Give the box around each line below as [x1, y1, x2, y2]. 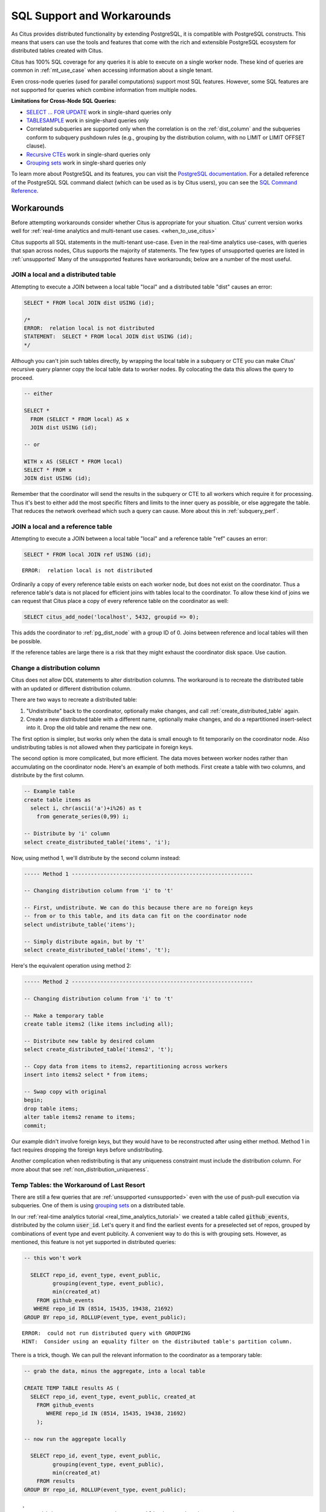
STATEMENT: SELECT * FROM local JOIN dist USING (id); [24, 333, 193, 340]
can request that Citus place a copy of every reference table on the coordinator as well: [11, 598, 229, 605]
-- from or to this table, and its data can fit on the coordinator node [24, 913, 247, 919]
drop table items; [24, 1105, 78, 1112]
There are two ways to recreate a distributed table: [11, 696, 138, 703]
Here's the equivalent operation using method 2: [11, 962, 132, 969]
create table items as [24, 796, 91, 803]
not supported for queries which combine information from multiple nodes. [11, 86, 197, 93]
